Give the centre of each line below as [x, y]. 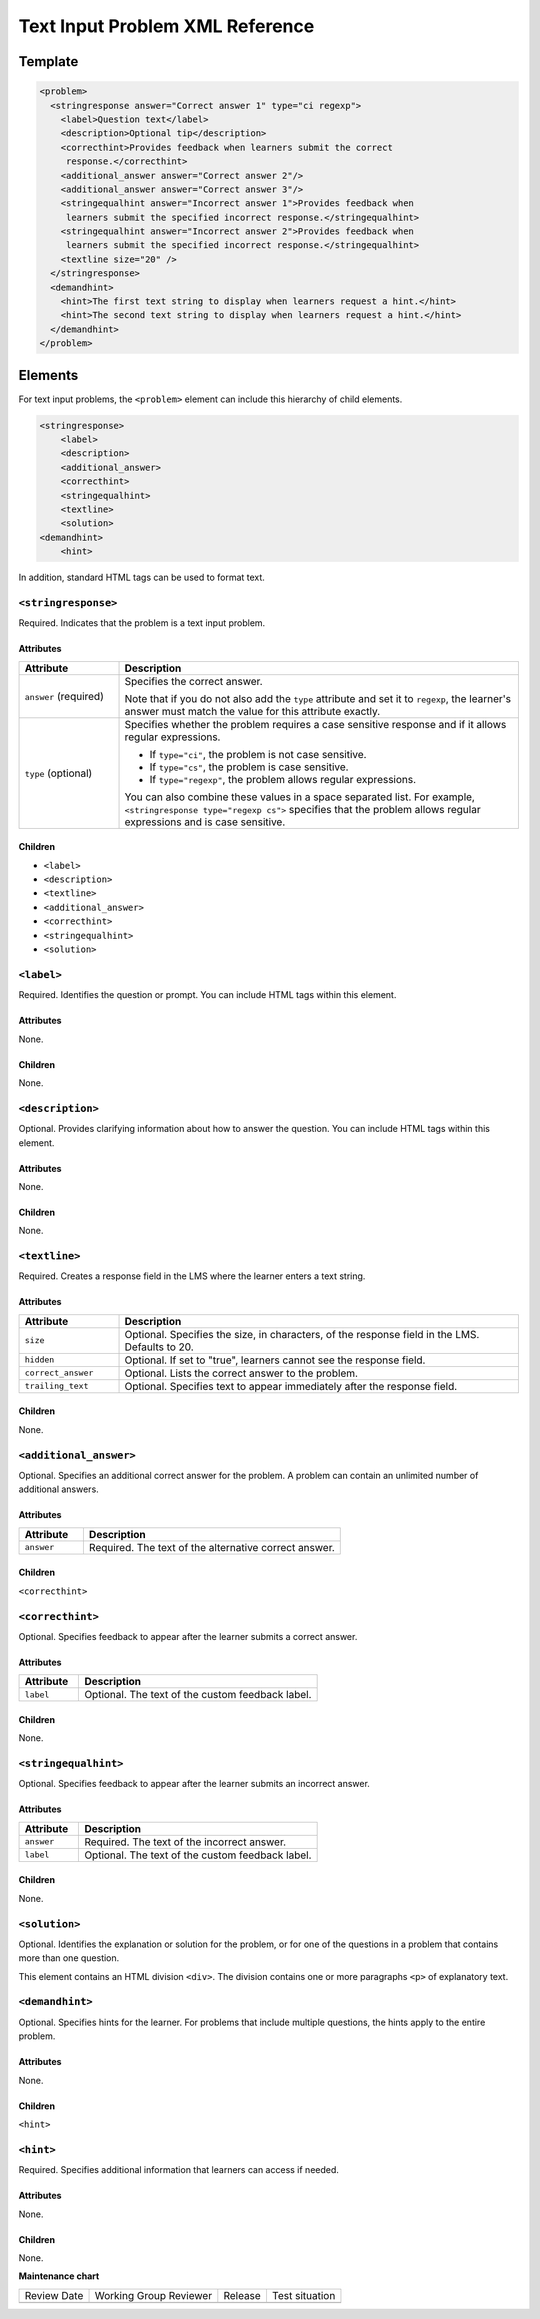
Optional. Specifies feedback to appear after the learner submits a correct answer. [188, 1636]
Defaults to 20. [159, 1347]
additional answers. [58, 1489]
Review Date [54, 2295]
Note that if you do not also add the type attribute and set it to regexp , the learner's [318, 698]
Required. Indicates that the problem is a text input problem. [142, 623]
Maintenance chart [59, 2276]
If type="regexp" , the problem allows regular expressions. [283, 779]
